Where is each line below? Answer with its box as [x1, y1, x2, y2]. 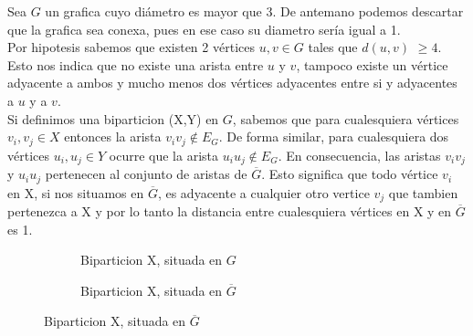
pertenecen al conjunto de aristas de [45, 164, 247, 184]
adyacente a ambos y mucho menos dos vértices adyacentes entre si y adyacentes [7, 73, 457, 92]
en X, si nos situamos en [7, 183, 144, 202]
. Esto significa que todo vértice [261, 164, 438, 184]
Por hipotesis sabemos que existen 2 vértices [7, 37, 255, 57]
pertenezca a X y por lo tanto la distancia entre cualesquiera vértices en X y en [7, 201, 452, 220]
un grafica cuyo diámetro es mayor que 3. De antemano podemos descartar [45, 2, 464, 20]
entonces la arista [64, 127, 162, 146]
